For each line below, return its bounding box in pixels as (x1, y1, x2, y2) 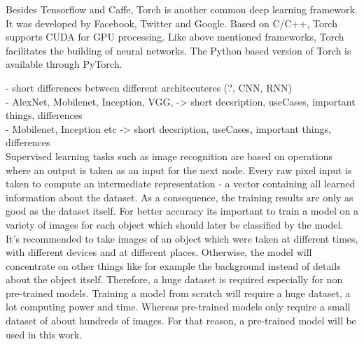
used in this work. (6, 327, 83, 341)
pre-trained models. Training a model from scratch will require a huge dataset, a (6, 285, 351, 300)
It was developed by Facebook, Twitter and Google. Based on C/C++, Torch (6, 15, 337, 30)
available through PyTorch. (6, 57, 122, 71)
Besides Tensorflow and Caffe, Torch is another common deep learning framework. (6, 2, 358, 16)
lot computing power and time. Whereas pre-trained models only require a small (6, 299, 351, 314)
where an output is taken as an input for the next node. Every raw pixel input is (6, 162, 352, 177)
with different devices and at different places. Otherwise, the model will (6, 245, 312, 259)
